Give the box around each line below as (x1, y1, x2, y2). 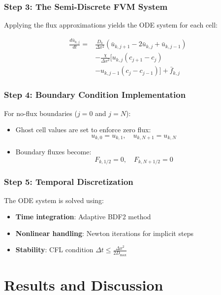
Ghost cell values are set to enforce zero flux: (15, 124, 151, 135)
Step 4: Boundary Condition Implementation (4, 88, 186, 101)
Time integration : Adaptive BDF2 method (15, 211, 151, 222)
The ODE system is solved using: (4, 195, 104, 205)
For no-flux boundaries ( (4, 108, 77, 118)
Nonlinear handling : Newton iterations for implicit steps (15, 228, 193, 238)
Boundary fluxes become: (15, 147, 92, 157)
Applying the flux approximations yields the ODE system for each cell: (4, 20, 218, 30)
